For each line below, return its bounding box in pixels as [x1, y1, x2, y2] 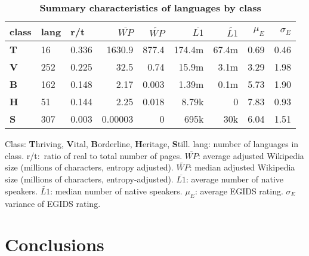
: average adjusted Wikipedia [198, 149, 304, 161]
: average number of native [186, 173, 283, 185]
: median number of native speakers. [50, 184, 183, 197]
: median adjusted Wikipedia [189, 161, 295, 173]
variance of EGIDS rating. [5, 197, 101, 209]
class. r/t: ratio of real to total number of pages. [5, 149, 183, 161]
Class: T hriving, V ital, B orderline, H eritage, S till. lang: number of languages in [5, 138, 299, 150]
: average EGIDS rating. [194, 184, 283, 197]
